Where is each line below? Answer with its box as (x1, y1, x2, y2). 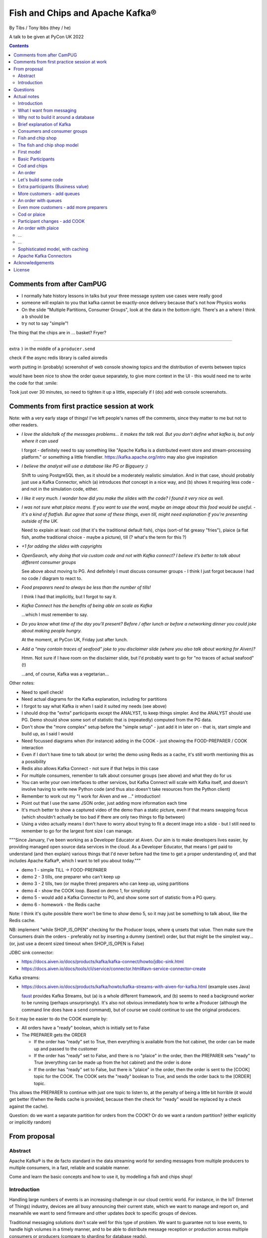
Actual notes (13, 94, 40, 100)
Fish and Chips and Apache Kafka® (9, 7, 157, 18)
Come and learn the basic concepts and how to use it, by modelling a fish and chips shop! (9, 1174, 193, 1180)
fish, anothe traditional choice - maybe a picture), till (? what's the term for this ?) (21, 534, 187, 540)
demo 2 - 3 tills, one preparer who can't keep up (21, 874, 121, 879)
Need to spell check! (21, 689, 64, 695)
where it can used (21, 438, 58, 444)
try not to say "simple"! (21, 320, 69, 326)
